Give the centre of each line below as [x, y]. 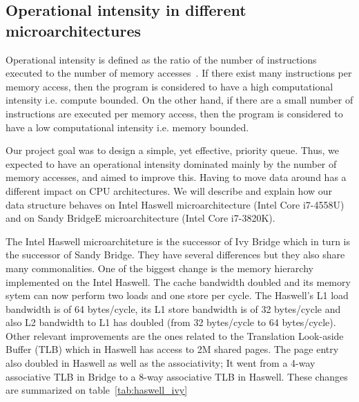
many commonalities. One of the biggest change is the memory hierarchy [159, 268]
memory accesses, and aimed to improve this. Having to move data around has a [176, 177]
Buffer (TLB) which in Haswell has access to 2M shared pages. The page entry [172, 349]
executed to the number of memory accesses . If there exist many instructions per [179, 73]
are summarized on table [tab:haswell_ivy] [97, 390]
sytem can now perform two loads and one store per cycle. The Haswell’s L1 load [177, 295]
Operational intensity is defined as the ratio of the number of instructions [161, 59]
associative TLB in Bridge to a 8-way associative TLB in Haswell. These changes [177, 376]
